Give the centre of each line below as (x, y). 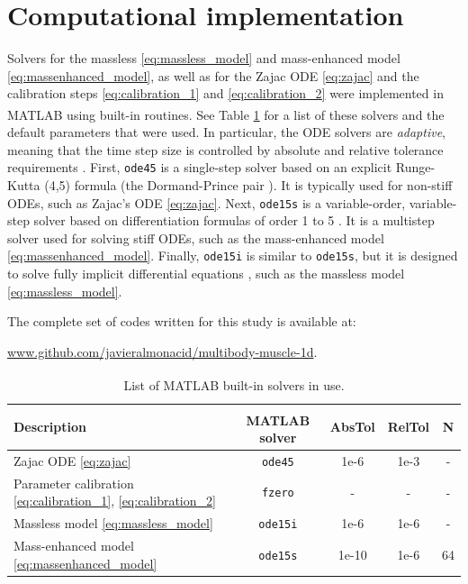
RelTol (408, 427)
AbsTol (352, 427)
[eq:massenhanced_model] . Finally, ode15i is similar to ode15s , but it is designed (233, 255)
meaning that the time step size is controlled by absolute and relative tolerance (225, 149)
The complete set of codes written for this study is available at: (182, 321)
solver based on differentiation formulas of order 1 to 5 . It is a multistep (234, 220)
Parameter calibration (74, 483)
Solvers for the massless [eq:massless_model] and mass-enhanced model (204, 58)
